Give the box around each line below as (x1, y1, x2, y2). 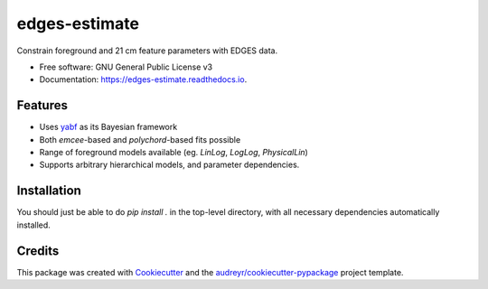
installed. (16, 219, 52, 230)
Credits (16, 243, 60, 258)
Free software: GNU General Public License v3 (39, 61, 213, 72)
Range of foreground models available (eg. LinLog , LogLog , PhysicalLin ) (39, 147, 309, 158)
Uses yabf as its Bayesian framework (39, 122, 178, 133)
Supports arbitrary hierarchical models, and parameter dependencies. (39, 159, 300, 171)
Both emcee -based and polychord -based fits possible (39, 134, 241, 144)
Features (16, 98, 68, 113)
